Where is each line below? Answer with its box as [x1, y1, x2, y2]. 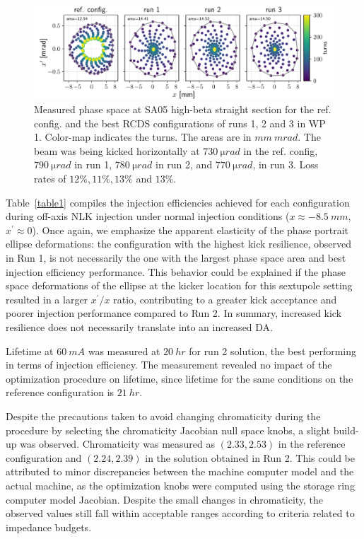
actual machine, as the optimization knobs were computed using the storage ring [6, 477, 355, 492]
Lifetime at [6, 343, 54, 358]
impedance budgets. [6, 519, 92, 534]
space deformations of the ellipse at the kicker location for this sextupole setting [6, 278, 353, 293]
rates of [34, 171, 66, 186]
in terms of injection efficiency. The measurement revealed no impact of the [6, 357, 332, 372]
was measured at [88, 343, 160, 358]
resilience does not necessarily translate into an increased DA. [6, 320, 273, 334]
